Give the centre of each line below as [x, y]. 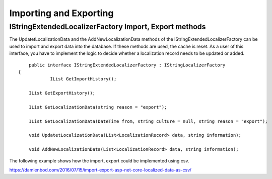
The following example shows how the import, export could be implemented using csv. [99, 160]
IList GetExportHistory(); [62, 93]
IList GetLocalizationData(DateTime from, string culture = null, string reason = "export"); [148, 121]
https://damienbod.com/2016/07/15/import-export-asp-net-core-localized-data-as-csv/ [100, 170]
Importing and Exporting [61, 13]
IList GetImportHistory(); [83, 79]
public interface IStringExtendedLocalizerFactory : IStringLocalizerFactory [127, 65]
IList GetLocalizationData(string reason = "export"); [98, 107]
